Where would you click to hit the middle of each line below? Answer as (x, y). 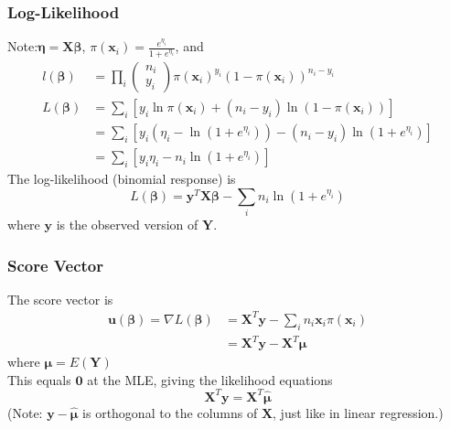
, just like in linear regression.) (358, 412)
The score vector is (60, 299)
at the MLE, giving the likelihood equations (210, 379)
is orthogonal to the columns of (170, 412)
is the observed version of (127, 225)
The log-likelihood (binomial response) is (122, 179)
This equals (39, 379)
